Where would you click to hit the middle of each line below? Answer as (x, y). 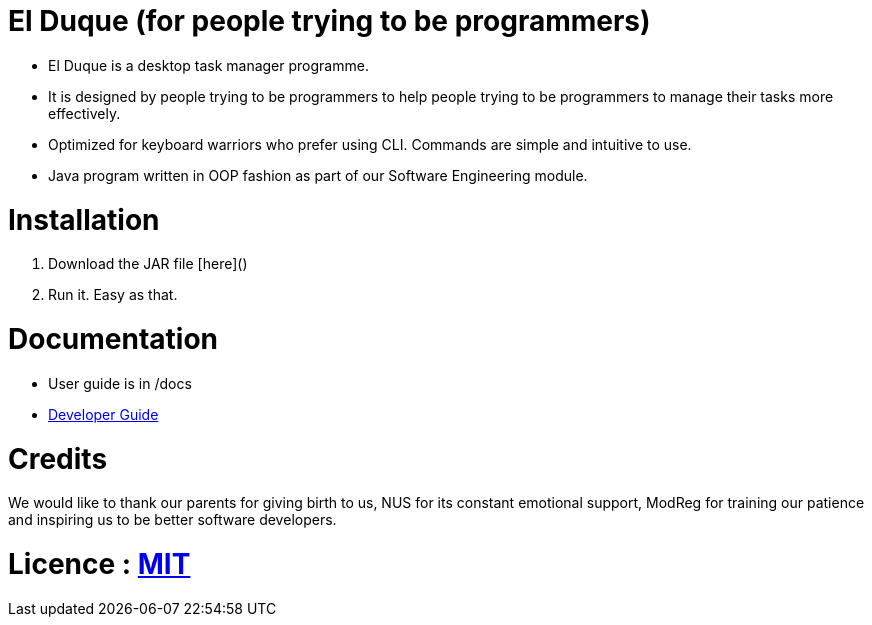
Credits (58, 458)
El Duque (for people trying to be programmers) (329, 21)
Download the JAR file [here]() (148, 264)
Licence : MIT (99, 564)
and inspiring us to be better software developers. (172, 520)
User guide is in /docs (120, 383)
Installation (84, 219)
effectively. (84, 113)
